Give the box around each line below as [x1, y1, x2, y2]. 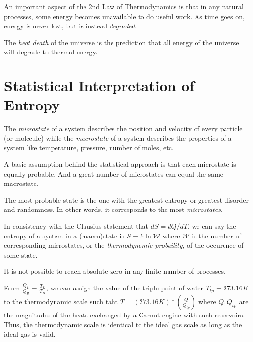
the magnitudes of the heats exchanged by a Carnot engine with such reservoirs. [4, 310, 245, 320]
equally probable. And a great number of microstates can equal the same [4, 168, 224, 179]
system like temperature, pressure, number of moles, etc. [4, 142, 174, 153]
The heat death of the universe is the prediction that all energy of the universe [4, 37, 239, 47]
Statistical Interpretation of [4, 76, 195, 96]
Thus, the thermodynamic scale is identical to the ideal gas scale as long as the [4, 319, 242, 329]
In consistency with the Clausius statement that [4, 221, 148, 231]
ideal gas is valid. [4, 329, 56, 339]
